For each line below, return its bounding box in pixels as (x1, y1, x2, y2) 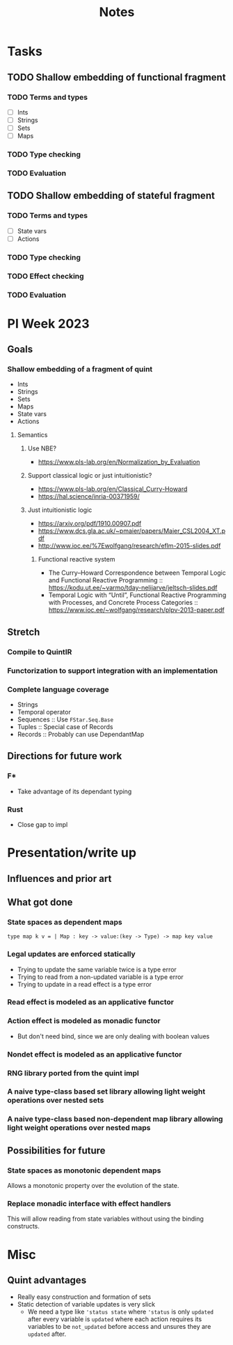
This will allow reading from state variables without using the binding (7, 1214, 204, 1223)
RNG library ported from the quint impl (7, 1068, 139, 1078)
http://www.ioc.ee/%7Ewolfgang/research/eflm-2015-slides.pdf (38, 542, 221, 550)
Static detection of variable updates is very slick (17, 1300, 155, 1309)
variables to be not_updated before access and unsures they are (27, 1323, 211, 1331)
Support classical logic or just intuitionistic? (27, 471, 152, 480)
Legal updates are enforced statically (7, 949, 136, 959)
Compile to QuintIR (7, 647, 72, 656)
